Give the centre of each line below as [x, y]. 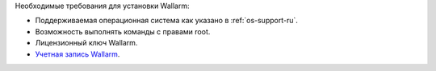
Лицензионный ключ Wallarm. [86, 43]
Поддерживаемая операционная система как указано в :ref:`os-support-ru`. [167, 21]
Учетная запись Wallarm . [78, 54]
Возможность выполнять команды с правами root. [123, 31]
